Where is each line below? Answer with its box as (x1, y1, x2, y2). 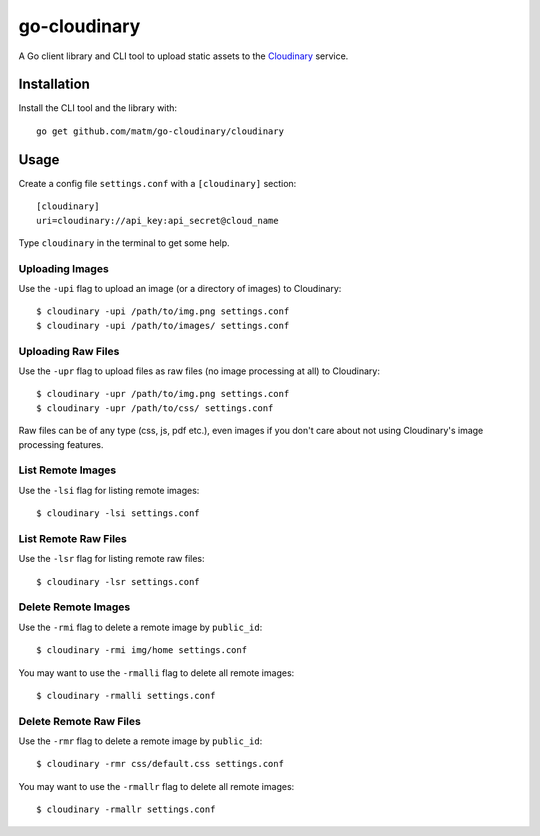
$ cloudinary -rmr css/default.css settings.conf (36, 758, 285, 770)
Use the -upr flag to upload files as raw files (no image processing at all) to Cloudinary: (18, 365, 380, 377)
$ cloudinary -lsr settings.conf (36, 576, 200, 587)
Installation (18, 76, 90, 93)
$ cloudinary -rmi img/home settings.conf (36, 645, 248, 656)
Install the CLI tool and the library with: (18, 102, 178, 114)
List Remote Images (18, 463, 117, 477)
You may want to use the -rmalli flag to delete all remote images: (18, 666, 295, 679)
